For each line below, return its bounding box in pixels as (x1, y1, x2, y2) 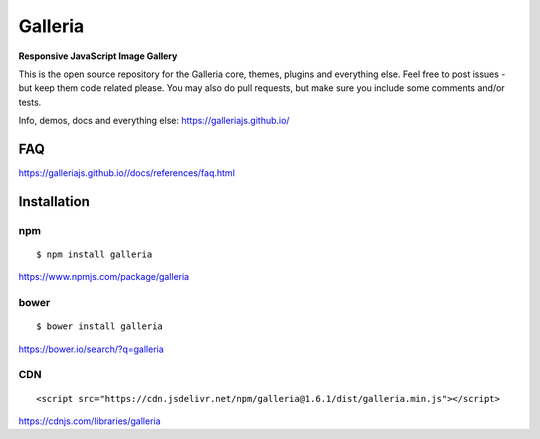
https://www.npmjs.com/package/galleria (18, 271, 190, 283)
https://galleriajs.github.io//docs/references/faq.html (18, 167, 235, 179)
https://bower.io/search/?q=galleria (18, 343, 164, 355)
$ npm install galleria (36, 248, 153, 260)
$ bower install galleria (36, 321, 164, 332)
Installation (18, 193, 90, 210)
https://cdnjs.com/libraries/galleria (18, 415, 161, 427)
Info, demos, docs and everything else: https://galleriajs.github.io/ (18, 115, 290, 127)
